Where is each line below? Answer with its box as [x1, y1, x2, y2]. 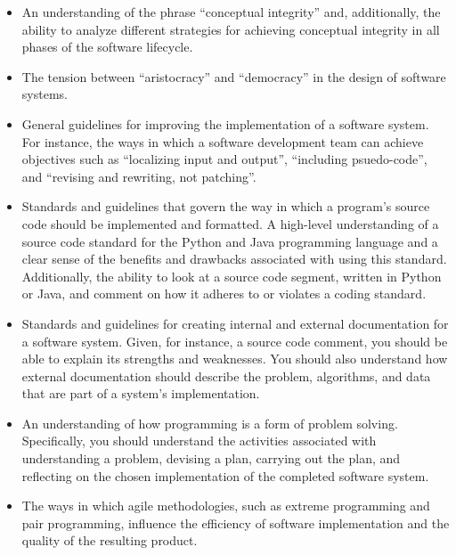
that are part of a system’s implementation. [21, 384, 260, 403]
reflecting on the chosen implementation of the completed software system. [21, 466, 429, 485]
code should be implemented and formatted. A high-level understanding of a [21, 214, 439, 233]
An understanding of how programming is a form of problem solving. [21, 413, 398, 432]
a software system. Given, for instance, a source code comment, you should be [21, 331, 448, 350]
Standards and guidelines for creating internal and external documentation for [21, 314, 449, 332]
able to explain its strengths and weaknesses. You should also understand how [21, 349, 448, 368]
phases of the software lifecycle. [21, 37, 193, 56]
